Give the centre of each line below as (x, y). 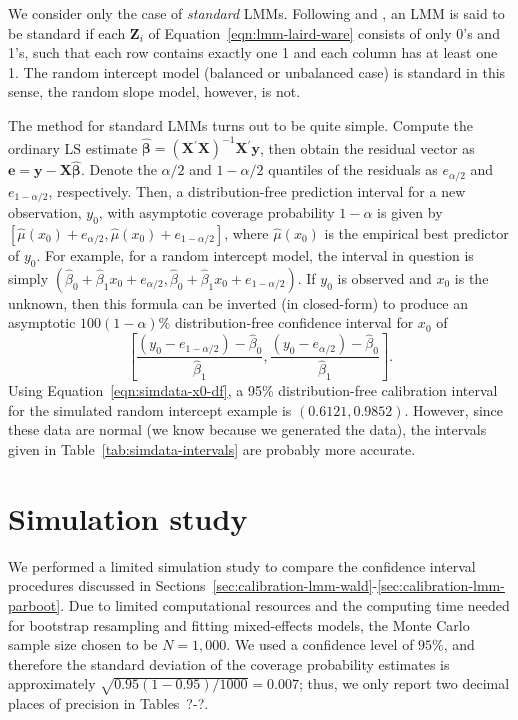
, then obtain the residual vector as (367, 147)
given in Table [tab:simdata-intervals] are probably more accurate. (212, 449)
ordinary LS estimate (73, 147)
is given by (410, 212)
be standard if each (67, 32)
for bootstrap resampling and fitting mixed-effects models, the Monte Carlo (239, 624)
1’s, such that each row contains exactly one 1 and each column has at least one (253, 52)
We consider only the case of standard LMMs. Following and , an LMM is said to (256, 13)
